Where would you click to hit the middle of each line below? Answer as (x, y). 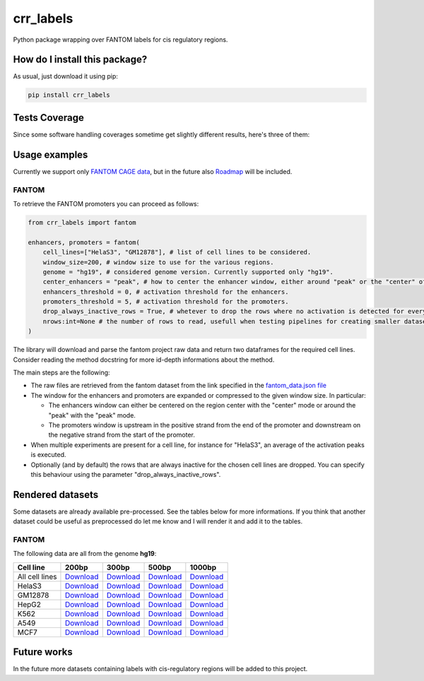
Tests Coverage (48, 118)
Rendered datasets (56, 495)
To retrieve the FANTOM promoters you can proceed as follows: (106, 203)
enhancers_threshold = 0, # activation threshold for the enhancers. (166, 292)
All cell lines (37, 576)
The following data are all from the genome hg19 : (85, 554)
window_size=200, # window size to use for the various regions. (158, 262)
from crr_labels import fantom (82, 222)
